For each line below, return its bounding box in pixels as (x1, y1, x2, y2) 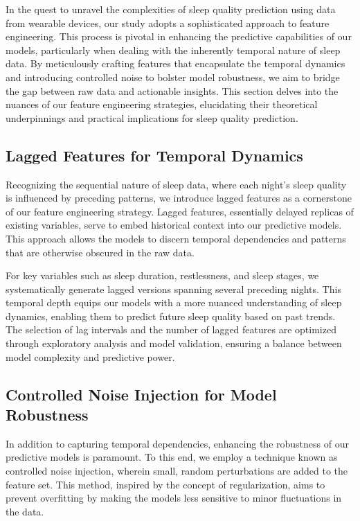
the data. (6, 504, 44, 518)
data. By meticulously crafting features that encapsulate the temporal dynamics (6, 56, 345, 71)
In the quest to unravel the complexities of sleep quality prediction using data (6, 2, 336, 16)
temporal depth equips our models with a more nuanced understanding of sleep (6, 295, 342, 310)
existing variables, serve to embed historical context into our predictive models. (6, 218, 342, 232)
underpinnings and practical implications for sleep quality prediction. (6, 110, 298, 125)
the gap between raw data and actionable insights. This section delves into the (6, 83, 339, 98)
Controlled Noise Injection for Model (6, 383, 277, 405)
